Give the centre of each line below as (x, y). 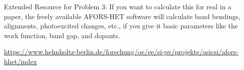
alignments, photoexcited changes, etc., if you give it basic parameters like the (121, 26)
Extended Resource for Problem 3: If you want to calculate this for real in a (118, 6)
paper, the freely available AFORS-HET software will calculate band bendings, (122, 16)
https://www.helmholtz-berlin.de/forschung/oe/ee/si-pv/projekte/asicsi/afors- (121, 52)
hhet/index (21, 61)
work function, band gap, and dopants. (62, 35)
